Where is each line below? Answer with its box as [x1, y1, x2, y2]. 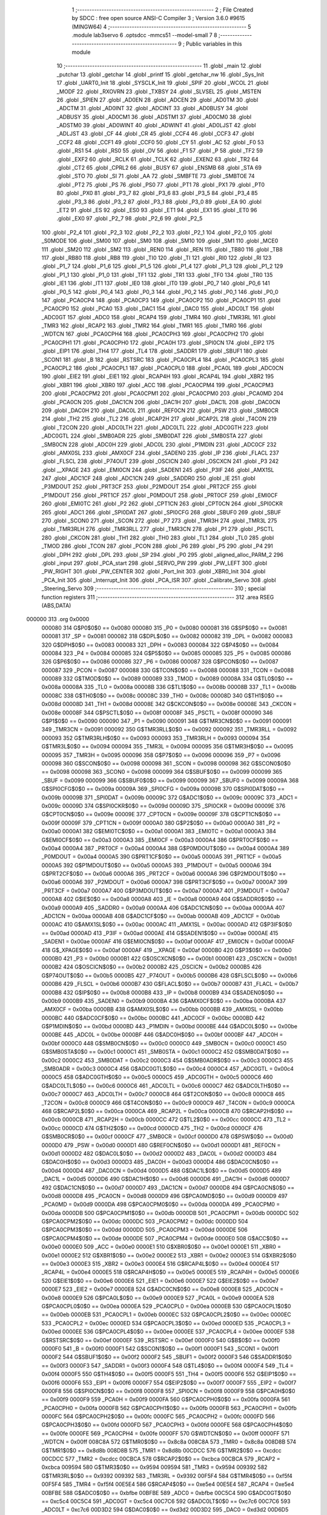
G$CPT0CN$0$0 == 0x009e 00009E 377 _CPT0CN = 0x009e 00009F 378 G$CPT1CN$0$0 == [41, 811, 281, 818]
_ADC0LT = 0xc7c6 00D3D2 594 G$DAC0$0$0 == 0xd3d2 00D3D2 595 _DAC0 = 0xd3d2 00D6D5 [41, 1506, 289, 1513]
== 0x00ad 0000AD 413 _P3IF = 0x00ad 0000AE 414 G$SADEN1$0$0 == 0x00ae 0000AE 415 [41, 929, 279, 936]
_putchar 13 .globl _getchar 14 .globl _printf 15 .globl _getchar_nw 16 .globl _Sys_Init [56, 70, 265, 78]
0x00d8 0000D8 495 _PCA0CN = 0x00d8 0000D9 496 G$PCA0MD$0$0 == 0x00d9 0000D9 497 [41, 1192, 288, 1199]
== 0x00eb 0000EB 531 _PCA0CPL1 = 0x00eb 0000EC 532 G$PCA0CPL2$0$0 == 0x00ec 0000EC [41, 1311, 292, 1318]
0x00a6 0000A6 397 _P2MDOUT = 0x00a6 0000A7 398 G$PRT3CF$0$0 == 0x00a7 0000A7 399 [41, 879, 288, 886]
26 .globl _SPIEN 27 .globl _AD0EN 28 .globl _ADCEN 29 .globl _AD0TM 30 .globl [56, 96, 259, 103]
